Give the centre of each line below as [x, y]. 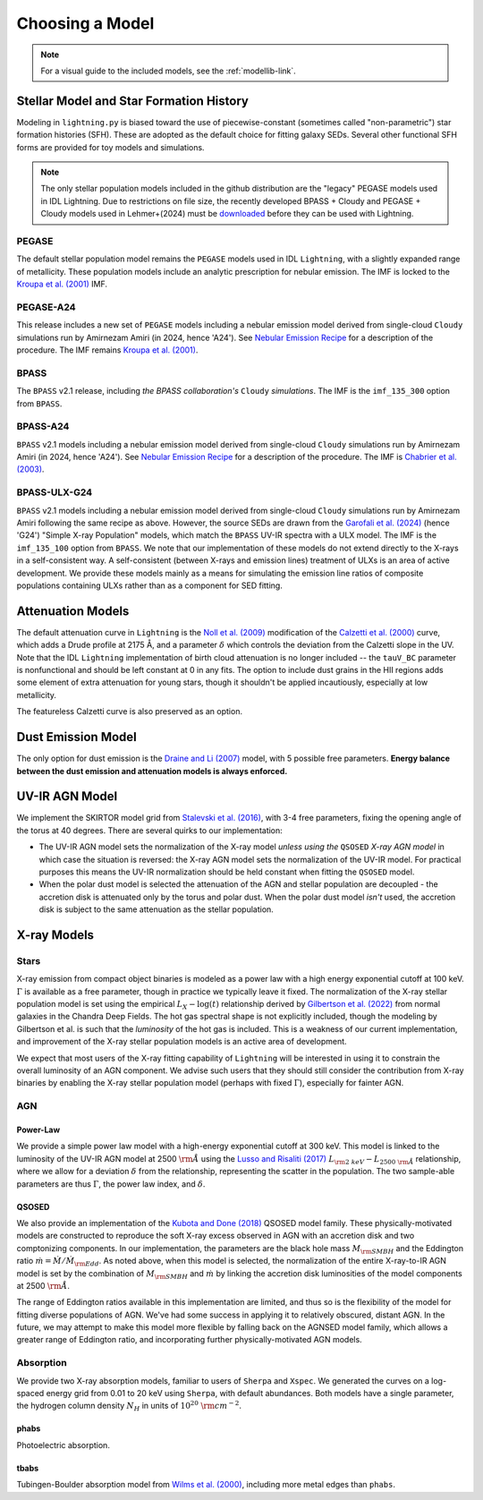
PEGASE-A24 [46, 307]
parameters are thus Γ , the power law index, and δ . [111, 1184]
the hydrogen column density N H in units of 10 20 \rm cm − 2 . [129, 1406]
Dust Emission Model [77, 737]
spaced [30, 1393]
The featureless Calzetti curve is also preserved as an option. [130, 712]
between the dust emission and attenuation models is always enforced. [152, 771]
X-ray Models [55, 935]
